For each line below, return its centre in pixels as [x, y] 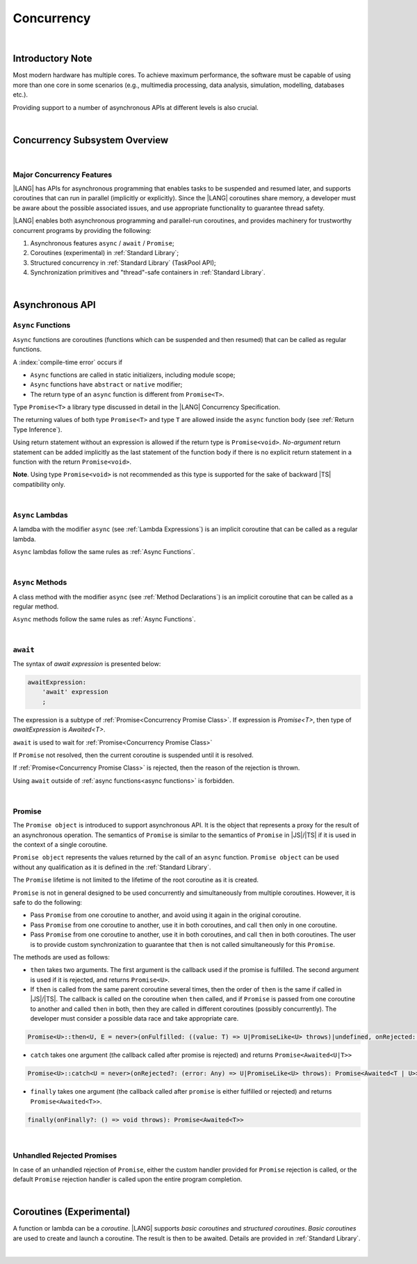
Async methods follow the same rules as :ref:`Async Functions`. [104, 619]
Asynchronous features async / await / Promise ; [102, 243]
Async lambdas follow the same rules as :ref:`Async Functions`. [104, 552]
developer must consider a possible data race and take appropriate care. [134, 1019]
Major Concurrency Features [63, 175]
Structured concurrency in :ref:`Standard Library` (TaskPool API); [123, 262]
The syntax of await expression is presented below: [87, 663]
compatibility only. [39, 484]
